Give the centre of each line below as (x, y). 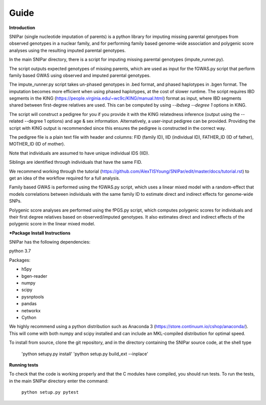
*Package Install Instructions (40, 233)
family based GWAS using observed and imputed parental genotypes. (80, 75)
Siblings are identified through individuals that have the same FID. (76, 162)
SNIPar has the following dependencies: (50, 242)
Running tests (24, 365)
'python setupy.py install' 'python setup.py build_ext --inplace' (85, 354)
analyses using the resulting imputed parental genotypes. (67, 50)
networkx (31, 310)
